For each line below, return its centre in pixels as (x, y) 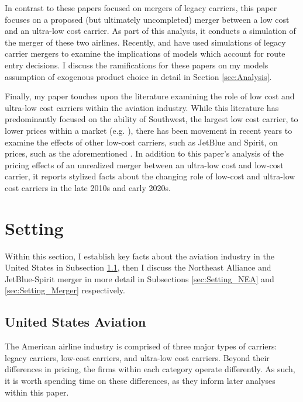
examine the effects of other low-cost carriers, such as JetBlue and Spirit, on (141, 142)
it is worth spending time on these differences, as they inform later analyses (140, 380)
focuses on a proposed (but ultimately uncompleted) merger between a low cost (147, 19)
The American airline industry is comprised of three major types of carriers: (141, 346)
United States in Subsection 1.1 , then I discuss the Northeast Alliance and (138, 267)
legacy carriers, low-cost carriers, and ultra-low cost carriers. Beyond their (137, 357)
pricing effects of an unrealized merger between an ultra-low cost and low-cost (144, 164)
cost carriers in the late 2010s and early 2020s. (88, 187)
